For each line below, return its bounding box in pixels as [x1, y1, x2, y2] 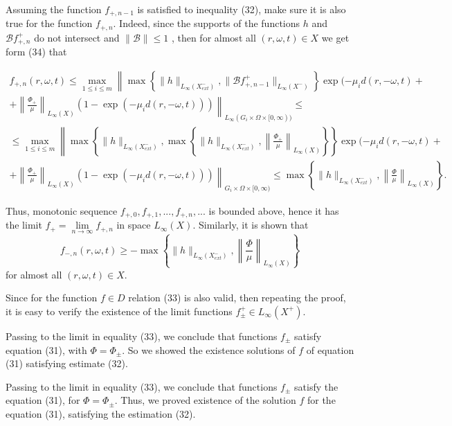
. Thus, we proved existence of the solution [114, 393, 296, 407]
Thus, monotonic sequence [6, 203, 118, 218]
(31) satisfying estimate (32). [6, 356, 128, 371]
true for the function [6, 16, 93, 30]
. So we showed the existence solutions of [122, 342, 296, 357]
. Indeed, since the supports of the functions [113, 16, 300, 30]
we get [321, 30, 350, 44]
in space [116, 218, 151, 232]
